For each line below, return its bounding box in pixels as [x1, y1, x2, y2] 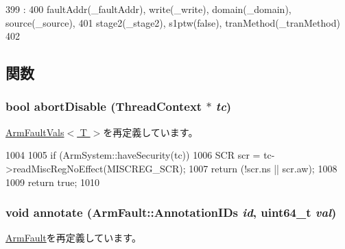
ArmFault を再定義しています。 [5, 231, 141, 245]
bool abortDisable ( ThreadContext [5, 98, 202, 115]
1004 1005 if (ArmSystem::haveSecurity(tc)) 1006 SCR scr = [5, 148, 261, 162]
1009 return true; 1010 [5, 174, 100, 189]
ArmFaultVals [5, 124, 64, 139]
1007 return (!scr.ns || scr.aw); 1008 [189, 161, 337, 175]
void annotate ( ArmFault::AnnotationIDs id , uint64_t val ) [5, 204, 337, 221]
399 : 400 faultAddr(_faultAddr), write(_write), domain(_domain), [5, 2, 292, 16]
